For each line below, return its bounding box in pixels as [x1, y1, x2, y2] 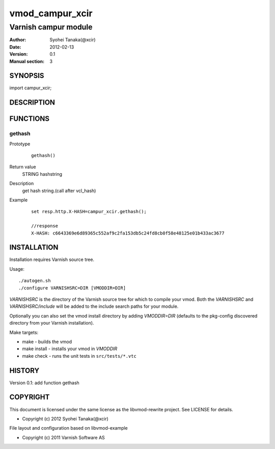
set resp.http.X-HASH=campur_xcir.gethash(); [31, 209, 147, 215]
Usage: [9, 266, 25, 272]
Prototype [9, 141, 31, 147]
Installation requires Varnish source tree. [9, 256, 94, 262]
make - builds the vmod [22, 338, 72, 345]
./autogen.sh [18, 278, 51, 284]
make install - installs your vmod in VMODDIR [22, 346, 118, 352]
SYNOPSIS [9, 71, 44, 80]
